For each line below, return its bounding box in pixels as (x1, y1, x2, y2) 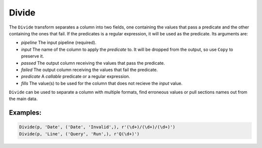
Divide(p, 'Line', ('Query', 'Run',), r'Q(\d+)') (19, 131, 140, 136)
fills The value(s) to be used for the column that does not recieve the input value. (21, 80, 183, 86)
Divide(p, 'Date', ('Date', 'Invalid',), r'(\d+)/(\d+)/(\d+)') (19, 124, 176, 130)
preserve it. (21, 53, 44, 59)
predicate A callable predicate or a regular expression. (21, 74, 131, 79)
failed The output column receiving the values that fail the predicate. (21, 67, 158, 73)
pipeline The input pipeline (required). (21, 40, 97, 45)
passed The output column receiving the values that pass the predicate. (21, 60, 165, 66)
